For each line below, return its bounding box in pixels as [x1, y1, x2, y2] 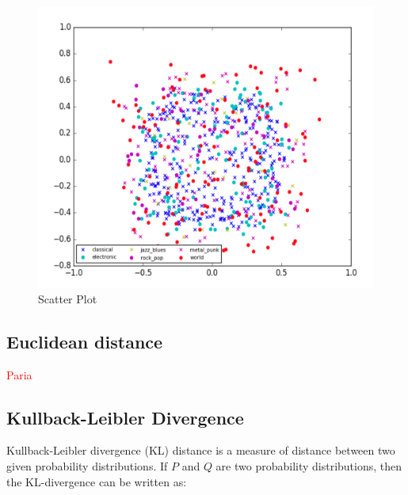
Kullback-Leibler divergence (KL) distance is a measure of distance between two [6, 442, 395, 459]
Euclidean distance [6, 329, 163, 353]
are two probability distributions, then [215, 458, 402, 474]
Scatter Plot [38, 290, 97, 307]
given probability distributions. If [6, 458, 168, 474]
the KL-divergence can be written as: [6, 473, 187, 489]
